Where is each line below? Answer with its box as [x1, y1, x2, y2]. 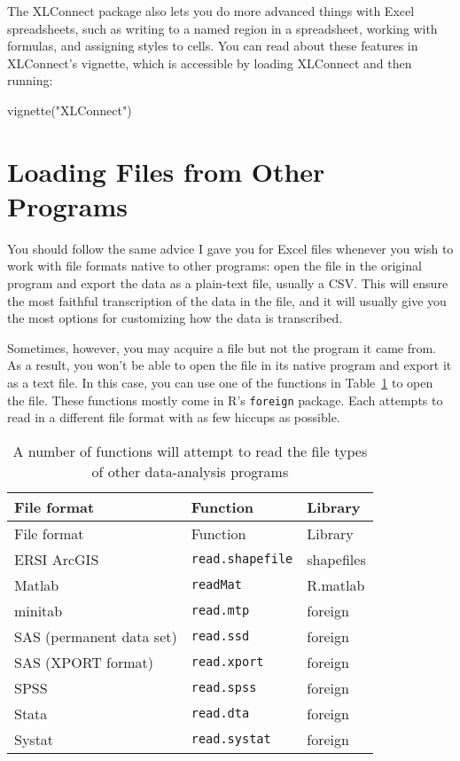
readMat [191, 577, 242, 592]
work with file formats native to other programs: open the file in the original [7, 256, 422, 275]
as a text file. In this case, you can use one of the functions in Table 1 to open [7, 373, 433, 392]
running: [7, 71, 53, 90]
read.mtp [191, 603, 250, 618]
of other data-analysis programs [91, 460, 289, 482]
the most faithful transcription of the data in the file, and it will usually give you [7, 291, 447, 310]
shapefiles [307, 548, 366, 569]
